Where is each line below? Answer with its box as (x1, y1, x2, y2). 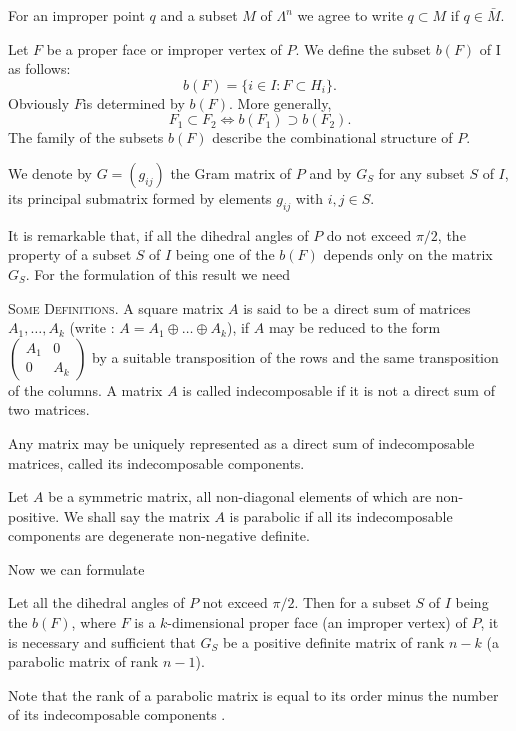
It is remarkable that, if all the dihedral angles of (8, 224, 309, 245)
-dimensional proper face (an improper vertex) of (167, 612, 467, 633)
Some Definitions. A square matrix (8, 297, 224, 318)
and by (309, 162, 352, 183)
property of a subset (8, 244, 132, 265)
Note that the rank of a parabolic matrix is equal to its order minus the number (8, 684, 499, 705)
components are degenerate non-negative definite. (8, 525, 310, 546)
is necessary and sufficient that (8, 631, 196, 652)
